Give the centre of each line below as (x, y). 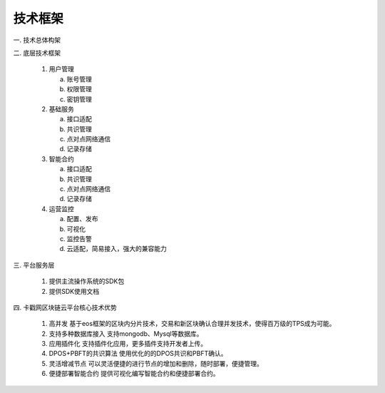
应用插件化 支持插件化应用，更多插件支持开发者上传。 (128, 344)
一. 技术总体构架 (37, 40)
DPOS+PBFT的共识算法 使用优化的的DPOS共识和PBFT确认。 (138, 354)
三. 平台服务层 (34, 265)
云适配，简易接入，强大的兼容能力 (117, 249)
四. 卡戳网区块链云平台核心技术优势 (65, 307)
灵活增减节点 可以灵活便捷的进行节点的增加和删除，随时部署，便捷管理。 (156, 363)
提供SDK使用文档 (74, 291)
